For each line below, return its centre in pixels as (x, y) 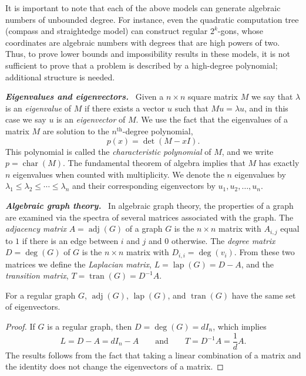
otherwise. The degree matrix (223, 240)
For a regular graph (41, 295)
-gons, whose (240, 31)
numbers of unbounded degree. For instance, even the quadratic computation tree (152, 19)
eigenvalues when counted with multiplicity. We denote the (119, 174)
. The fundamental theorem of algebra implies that (154, 163)
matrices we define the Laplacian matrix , (78, 264)
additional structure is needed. (60, 77)
